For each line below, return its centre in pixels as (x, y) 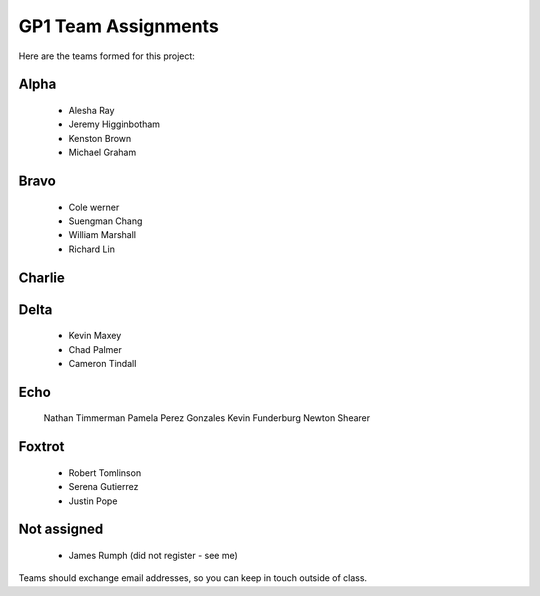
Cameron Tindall (102, 363)
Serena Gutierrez (103, 487)
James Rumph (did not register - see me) (153, 555)
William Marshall (102, 235)
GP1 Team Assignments (118, 26)
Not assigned (61, 529)
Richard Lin (91, 249)
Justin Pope (93, 501)
